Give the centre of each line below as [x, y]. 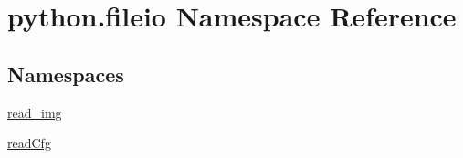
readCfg [29, 143]
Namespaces [66, 74]
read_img [35, 112]
